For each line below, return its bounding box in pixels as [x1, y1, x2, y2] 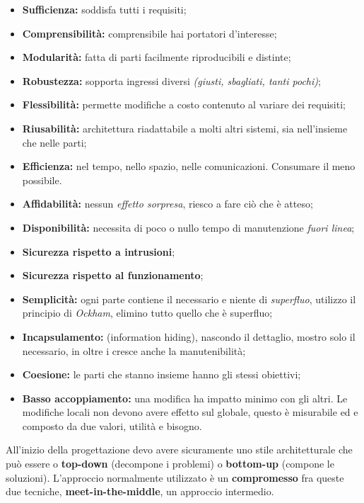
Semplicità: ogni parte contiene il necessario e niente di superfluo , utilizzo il [22, 291, 356, 306]
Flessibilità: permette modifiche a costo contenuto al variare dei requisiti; [22, 97, 346, 112]
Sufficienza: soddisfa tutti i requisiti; [22, 2, 187, 16]
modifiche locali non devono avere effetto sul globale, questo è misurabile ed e [22, 405, 358, 419]
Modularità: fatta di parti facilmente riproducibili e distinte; [22, 50, 291, 64]
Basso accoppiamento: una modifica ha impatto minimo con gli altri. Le [22, 390, 348, 405]
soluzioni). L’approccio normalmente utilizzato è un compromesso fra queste [6, 470, 344, 485]
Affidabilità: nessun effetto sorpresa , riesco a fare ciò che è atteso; [22, 196, 313, 211]
